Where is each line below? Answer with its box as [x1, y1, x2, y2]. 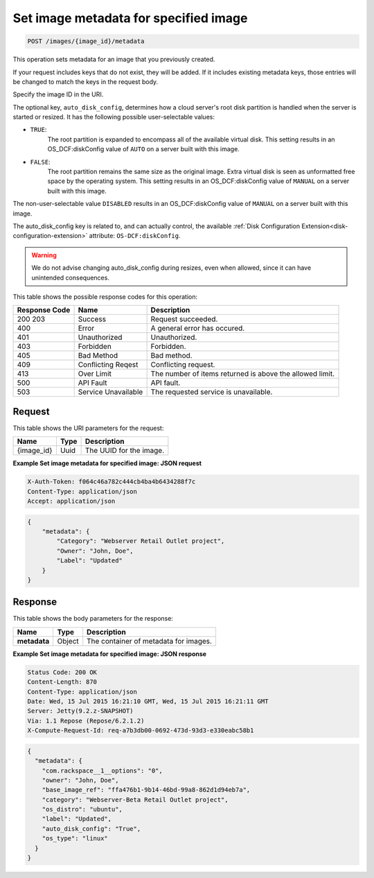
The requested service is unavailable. [150, 387, 273, 397]
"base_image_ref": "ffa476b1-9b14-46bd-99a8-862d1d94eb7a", [42, 786, 251, 794]
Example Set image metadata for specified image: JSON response [12, 649, 207, 658]
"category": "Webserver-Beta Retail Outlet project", [42, 795, 229, 804]
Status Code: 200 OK [27, 668, 97, 676]
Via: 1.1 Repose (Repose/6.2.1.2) [27, 716, 145, 725]
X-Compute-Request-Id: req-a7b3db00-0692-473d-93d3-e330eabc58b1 [27, 727, 254, 734]
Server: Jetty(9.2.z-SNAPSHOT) [27, 707, 134, 715]
